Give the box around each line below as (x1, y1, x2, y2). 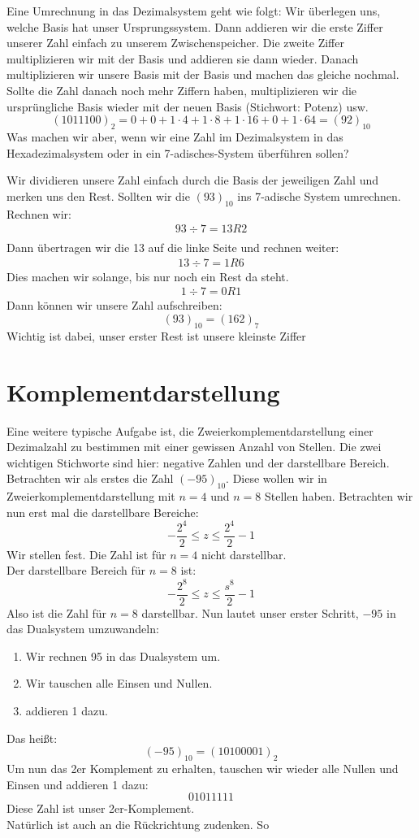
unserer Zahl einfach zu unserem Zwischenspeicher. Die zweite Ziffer (6, 34, 344, 51)
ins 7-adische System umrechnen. (237, 187, 401, 204)
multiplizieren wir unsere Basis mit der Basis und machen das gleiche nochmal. (6, 66, 400, 83)
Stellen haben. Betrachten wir (264, 488, 413, 505)
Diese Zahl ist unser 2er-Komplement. (6, 800, 195, 817)
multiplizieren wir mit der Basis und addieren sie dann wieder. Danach (6, 50, 359, 67)
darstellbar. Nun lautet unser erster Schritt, (141, 604, 359, 621)
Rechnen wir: (6, 205, 71, 222)
